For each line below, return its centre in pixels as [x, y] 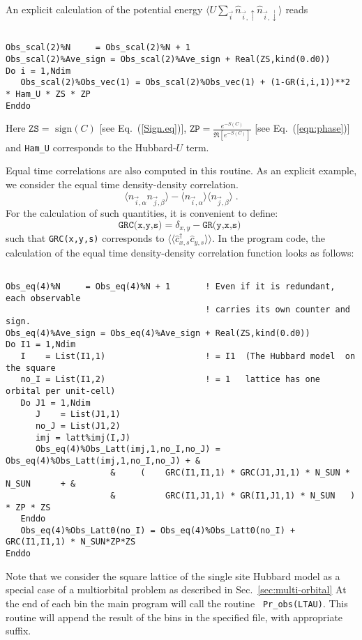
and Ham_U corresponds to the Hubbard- [91, 147]
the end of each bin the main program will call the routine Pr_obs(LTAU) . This [177, 603]
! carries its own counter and [278, 310]
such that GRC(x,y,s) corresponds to [85, 238]
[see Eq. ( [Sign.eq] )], [143, 128]
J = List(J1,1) [78, 414]
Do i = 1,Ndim [38, 71]
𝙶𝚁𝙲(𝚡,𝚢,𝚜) [140, 225]
